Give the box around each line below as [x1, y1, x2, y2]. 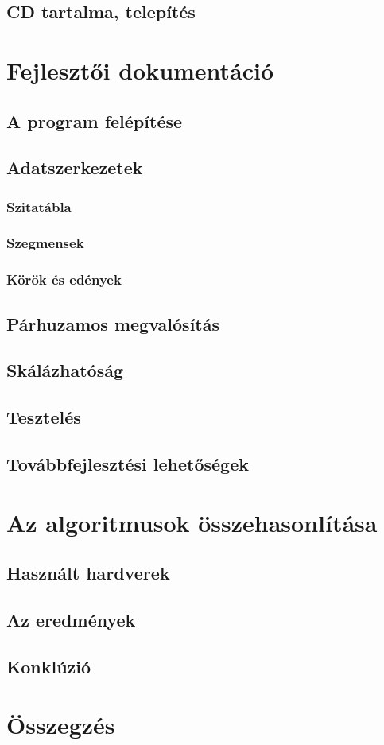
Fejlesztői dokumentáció [6, 53, 274, 86]
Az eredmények [6, 607, 136, 631]
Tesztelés [6, 405, 81, 429]
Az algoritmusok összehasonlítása [6, 506, 378, 538]
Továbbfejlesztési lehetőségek [6, 451, 249, 475]
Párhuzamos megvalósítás [6, 311, 220, 336]
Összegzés [6, 708, 115, 741]
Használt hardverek [6, 561, 170, 585]
